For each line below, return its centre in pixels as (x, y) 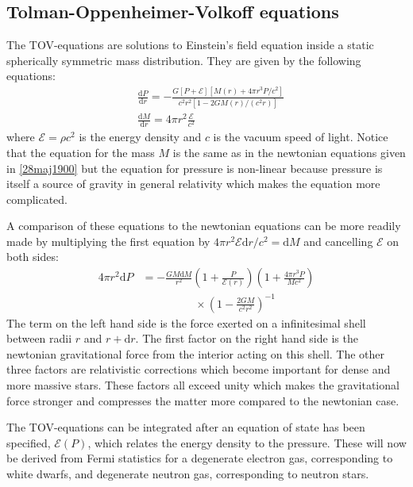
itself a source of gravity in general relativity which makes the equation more (193, 184)
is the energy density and (140, 137)
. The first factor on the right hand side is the (247, 338)
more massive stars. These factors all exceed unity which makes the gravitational (203, 385)
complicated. (37, 199)
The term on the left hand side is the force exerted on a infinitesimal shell (186, 322)
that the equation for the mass (81, 152)
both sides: (33, 257)
